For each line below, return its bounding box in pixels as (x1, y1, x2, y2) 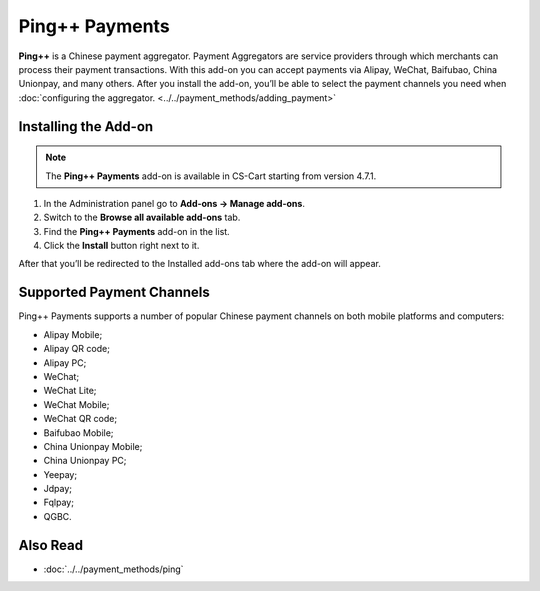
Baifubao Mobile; (43, 426, 114, 439)
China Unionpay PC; (43, 455, 127, 467)
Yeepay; (43, 468, 78, 480)
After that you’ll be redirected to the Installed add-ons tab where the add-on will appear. (18, 258, 382, 270)
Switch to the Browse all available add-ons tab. (43, 211, 241, 224)
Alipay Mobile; (43, 328, 103, 340)
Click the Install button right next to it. (43, 240, 200, 252)
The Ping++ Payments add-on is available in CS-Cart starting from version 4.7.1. (45, 170, 377, 182)
